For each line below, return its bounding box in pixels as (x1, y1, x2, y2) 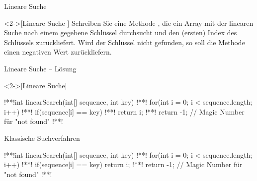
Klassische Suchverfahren (4, 132, 80, 143)
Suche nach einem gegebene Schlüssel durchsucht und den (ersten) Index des (4, 27, 237, 38)
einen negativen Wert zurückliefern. (4, 47, 112, 57)
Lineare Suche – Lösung (4, 63, 77, 73)
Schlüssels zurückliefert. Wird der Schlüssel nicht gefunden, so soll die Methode (4, 37, 245, 47)
